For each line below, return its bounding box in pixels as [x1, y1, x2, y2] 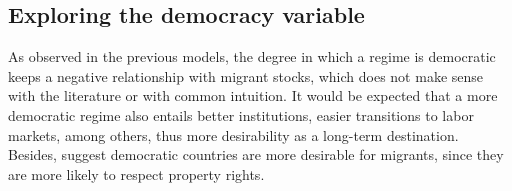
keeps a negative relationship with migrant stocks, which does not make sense [8, 65, 484, 86]
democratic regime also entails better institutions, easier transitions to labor [8, 104, 474, 125]
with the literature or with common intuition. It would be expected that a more [8, 85, 498, 106]
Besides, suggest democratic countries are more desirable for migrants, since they [8, 144, 504, 165]
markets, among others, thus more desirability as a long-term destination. [8, 124, 459, 145]
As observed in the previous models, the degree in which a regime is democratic [8, 46, 496, 67]
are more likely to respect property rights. [8, 163, 265, 184]
